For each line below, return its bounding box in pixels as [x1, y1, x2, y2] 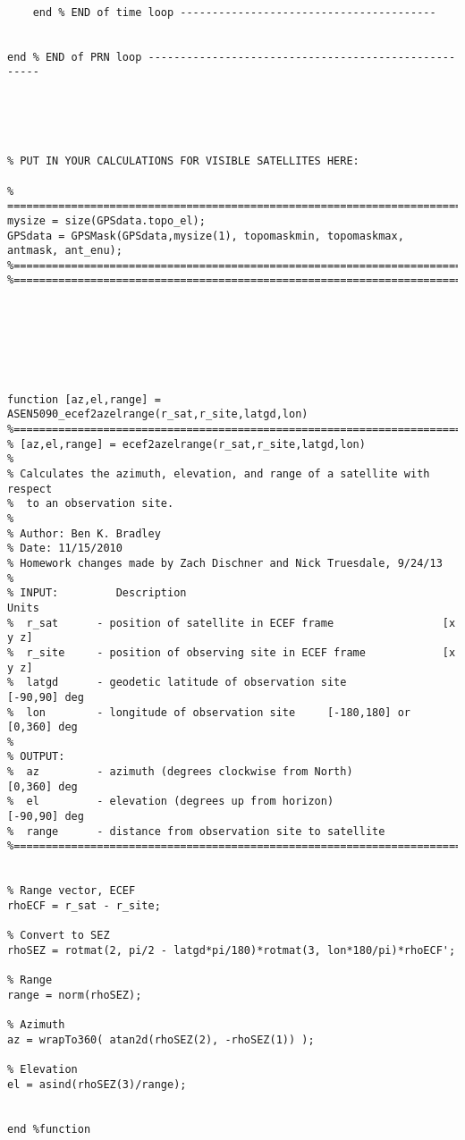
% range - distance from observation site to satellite [7, 824, 385, 838]
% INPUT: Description [7, 587, 187, 600]
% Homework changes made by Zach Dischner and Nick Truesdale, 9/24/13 [7, 556, 443, 570]
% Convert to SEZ [7, 929, 110, 942]
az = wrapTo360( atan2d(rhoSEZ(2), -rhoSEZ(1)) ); [7, 1033, 315, 1046]
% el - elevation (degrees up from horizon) [7, 795, 334, 808]
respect [7, 482, 53, 495]
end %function [7, 1122, 91, 1136]
